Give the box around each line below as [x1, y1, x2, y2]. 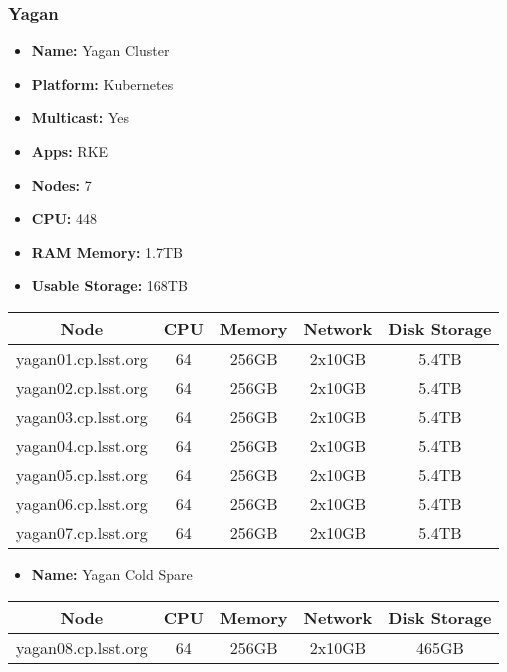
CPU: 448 [31, 208, 97, 229]
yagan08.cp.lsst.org [16, 635, 148, 659]
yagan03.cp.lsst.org [16, 404, 148, 428]
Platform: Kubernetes [31, 73, 174, 94]
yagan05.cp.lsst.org [16, 462, 148, 486]
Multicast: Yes [31, 107, 130, 128]
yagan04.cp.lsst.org [16, 433, 148, 457]
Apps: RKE [31, 141, 109, 161]
